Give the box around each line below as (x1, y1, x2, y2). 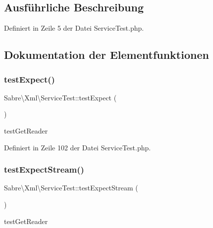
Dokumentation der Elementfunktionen (4, 47, 209, 62)
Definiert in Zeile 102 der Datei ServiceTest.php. (4, 142, 151, 152)
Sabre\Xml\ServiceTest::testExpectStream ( (4, 182, 138, 193)
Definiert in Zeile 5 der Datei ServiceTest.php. (4, 23, 144, 33)
